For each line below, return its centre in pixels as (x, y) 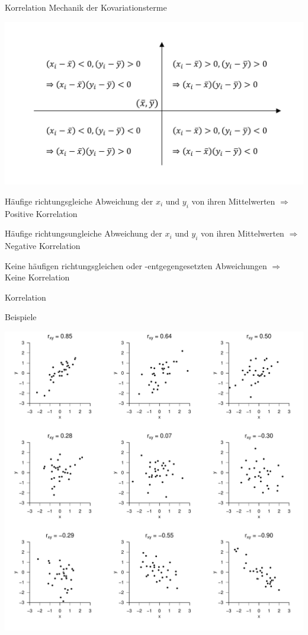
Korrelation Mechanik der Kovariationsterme (86, 7)
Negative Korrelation (43, 246)
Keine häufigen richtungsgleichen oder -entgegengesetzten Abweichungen (136, 265)
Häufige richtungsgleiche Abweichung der (79, 201)
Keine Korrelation (37, 277)
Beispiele (21, 317)
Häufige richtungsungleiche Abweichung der (84, 233)
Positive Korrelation (41, 213)
